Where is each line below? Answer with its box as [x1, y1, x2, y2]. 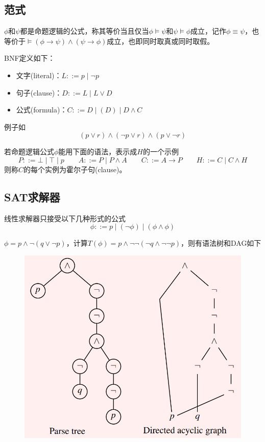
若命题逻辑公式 [4, 146, 54, 157]
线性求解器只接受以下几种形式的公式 [4, 213, 126, 223]
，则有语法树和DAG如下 [180, 238, 261, 248]
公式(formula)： [16, 104, 67, 115]
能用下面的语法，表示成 [58, 146, 137, 157]
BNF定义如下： [4, 53, 55, 63]
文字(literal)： [16, 69, 62, 80]
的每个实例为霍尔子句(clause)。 [23, 164, 127, 174]
